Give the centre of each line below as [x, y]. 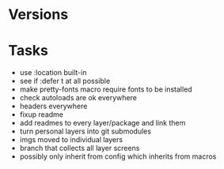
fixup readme [41, 115]
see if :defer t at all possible [65, 81]
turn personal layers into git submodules [85, 131]
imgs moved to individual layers [71, 140]
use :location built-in [53, 73]
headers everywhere [53, 106]
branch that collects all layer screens [80, 148]
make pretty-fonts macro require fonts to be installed [106, 89]
